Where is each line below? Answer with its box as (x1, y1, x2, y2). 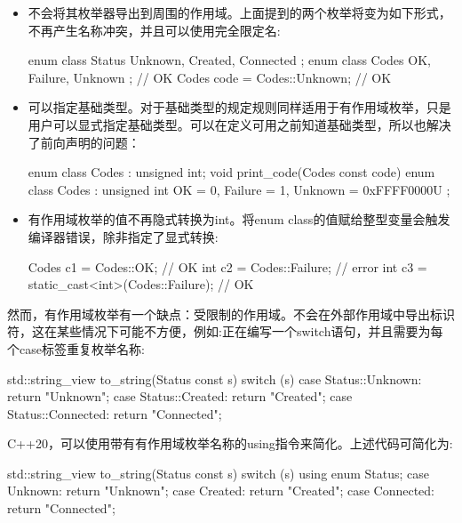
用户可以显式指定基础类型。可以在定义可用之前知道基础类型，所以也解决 (28, 115, 451, 133)
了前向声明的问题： (28, 133, 140, 151)
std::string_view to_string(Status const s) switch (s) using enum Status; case (7, 463, 429, 482)
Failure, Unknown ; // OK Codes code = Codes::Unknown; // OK (28, 68, 392, 86)
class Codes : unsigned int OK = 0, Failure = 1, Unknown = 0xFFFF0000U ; (28, 180, 450, 198)
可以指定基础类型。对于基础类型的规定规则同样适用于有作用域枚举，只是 (28, 98, 451, 117)
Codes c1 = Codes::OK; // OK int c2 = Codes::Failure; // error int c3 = (28, 257, 427, 276)
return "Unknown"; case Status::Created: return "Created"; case (7, 387, 353, 406)
